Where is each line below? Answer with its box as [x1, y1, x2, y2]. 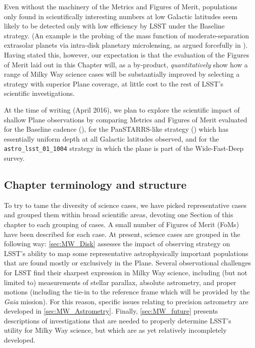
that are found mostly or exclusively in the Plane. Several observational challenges [4, 258, 251, 268]
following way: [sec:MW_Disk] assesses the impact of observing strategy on [4, 238, 230, 249]
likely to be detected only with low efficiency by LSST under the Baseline [4, 21, 225, 31]
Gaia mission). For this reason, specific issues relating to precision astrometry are [4, 296, 249, 306]
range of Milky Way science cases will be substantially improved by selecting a [4, 69, 240, 79]
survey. [4, 152, 25, 163]
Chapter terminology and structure [4, 176, 187, 192]
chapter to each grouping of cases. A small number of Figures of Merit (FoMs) [4, 219, 239, 229]
